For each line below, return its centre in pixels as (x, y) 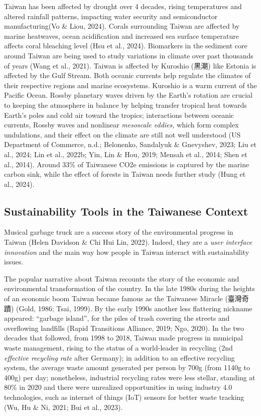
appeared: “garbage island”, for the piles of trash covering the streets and (117, 318)
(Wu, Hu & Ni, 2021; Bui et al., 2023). (63, 407)
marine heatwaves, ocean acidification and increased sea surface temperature (121, 36)
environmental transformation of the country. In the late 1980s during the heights (129, 288)
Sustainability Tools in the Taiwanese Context (126, 211)
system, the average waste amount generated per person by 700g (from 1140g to (127, 367)
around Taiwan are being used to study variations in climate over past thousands (129, 55)
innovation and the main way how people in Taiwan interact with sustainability (127, 252)
